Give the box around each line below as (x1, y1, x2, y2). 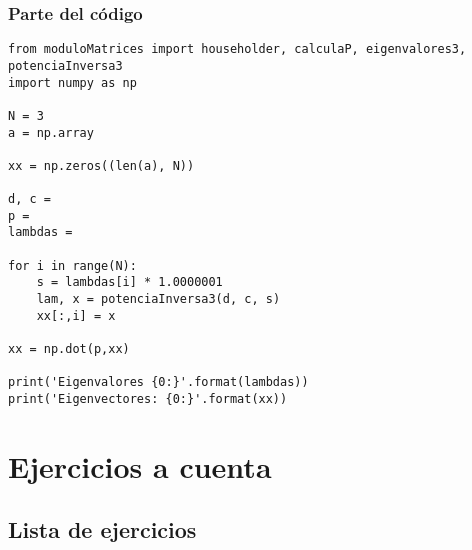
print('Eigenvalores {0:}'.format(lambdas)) (8, 375, 309, 390)
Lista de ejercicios (8, 514, 197, 545)
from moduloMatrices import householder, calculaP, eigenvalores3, (8, 42, 467, 57)
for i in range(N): (8, 258, 137, 273)
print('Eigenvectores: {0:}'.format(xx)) (8, 392, 288, 406)
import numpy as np (8, 75, 137, 90)
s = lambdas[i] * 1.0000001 (36, 275, 223, 290)
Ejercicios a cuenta (8, 445, 272, 486)
